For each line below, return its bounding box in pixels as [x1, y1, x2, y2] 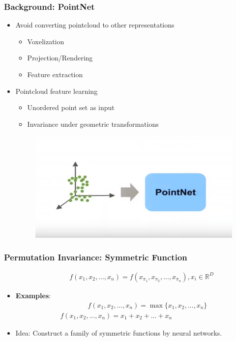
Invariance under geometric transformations [27, 118, 159, 129]
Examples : [15, 290, 51, 300]
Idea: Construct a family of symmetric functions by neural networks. [15, 327, 222, 338]
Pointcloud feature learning [15, 85, 98, 96]
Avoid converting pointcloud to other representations [15, 20, 175, 30]
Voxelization [27, 36, 64, 46]
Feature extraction [27, 69, 83, 79]
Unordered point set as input [27, 102, 115, 113]
